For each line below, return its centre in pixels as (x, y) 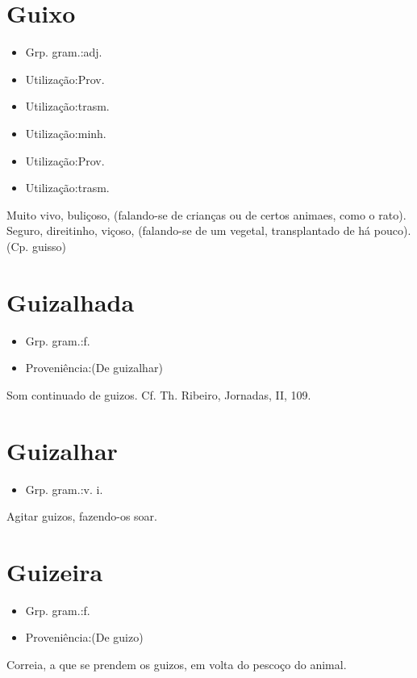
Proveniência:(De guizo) (84, 637)
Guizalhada (71, 301)
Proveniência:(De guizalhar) (94, 368)
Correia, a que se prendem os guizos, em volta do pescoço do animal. (177, 664)
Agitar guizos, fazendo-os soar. (82, 516)
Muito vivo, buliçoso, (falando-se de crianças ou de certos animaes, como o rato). (206, 214)
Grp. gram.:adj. (64, 52)
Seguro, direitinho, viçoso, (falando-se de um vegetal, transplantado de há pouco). (209, 230)
